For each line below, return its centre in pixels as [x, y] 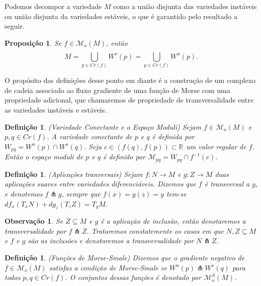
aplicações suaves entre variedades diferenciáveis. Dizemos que [100, 184]
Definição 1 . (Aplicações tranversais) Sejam [74, 174]
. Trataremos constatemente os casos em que [155, 230]
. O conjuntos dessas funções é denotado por [133, 277]
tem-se [176, 193]
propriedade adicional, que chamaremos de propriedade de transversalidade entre [129, 100]
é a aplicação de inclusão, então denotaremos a [173, 221]
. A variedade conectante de [90, 136]
